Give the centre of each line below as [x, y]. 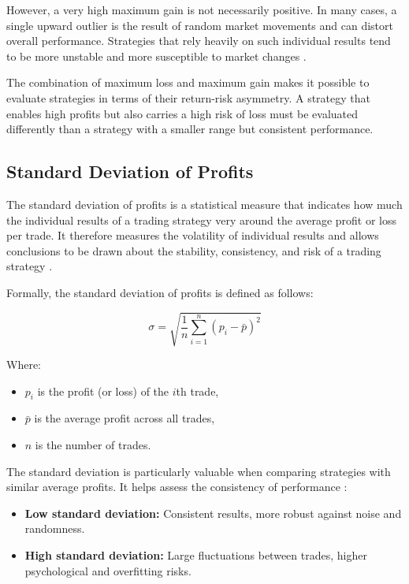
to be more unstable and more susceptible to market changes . [156, 56]
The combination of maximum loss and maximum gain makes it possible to [188, 82]
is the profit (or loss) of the [103, 391]
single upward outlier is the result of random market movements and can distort [200, 25]
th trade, [197, 391]
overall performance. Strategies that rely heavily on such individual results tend [199, 41]
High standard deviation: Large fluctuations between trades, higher [196, 555]
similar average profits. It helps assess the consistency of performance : [177, 487]
